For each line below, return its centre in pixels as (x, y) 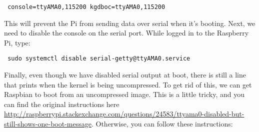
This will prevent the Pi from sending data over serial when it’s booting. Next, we (130, 23)
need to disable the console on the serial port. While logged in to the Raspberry (126, 33)
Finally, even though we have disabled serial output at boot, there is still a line (125, 75)
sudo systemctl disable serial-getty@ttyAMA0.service (99, 59)
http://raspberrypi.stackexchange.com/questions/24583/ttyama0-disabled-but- (124, 114)
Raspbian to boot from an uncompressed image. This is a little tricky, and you (124, 94)
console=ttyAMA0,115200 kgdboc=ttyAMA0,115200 (86, 7)
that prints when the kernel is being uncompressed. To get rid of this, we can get (128, 84)
